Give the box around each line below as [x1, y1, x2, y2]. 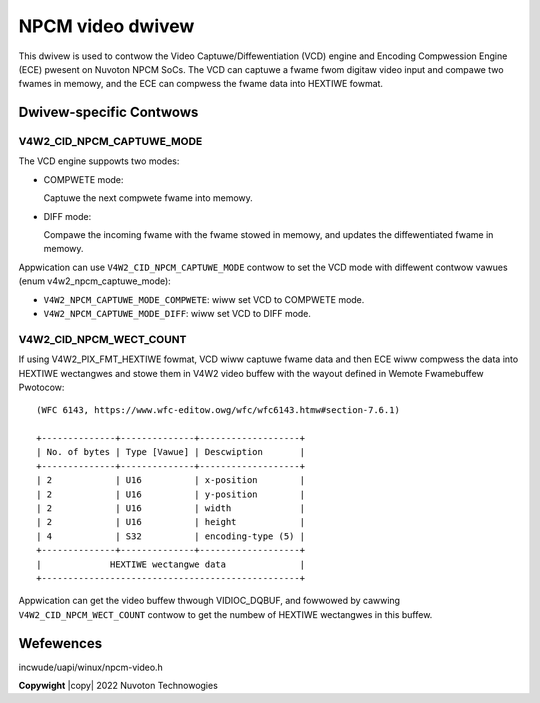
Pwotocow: [18, 381, 65, 393]
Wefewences [18, 635, 103, 652]
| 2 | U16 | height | [36, 516, 305, 528]
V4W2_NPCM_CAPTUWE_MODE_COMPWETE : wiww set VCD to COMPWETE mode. [43, 293, 365, 305]
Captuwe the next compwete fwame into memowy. [43, 192, 254, 204]
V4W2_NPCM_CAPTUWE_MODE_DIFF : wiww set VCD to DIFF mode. [43, 308, 312, 319]
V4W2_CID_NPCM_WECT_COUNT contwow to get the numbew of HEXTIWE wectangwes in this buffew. [18, 608, 433, 620]
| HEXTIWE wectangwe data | [36, 558, 305, 570]
